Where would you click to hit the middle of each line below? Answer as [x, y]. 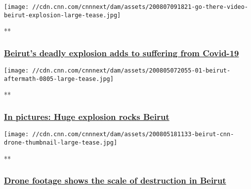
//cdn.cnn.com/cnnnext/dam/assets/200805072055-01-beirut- [131, 71]
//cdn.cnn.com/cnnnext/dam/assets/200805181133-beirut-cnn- [133, 134]
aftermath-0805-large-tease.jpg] [59, 79]
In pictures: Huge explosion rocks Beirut [87, 116]
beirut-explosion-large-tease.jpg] [63, 15]
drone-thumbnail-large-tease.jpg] [61, 142]
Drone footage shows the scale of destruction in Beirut [115, 180]
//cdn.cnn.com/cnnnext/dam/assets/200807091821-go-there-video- [140, 7]
